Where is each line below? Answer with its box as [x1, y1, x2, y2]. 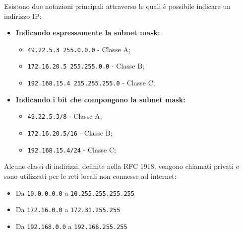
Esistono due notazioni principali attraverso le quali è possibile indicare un [4, 1, 231, 11]
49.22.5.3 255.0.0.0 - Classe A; [27, 44, 130, 54]
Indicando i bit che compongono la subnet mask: [15, 94, 185, 104]
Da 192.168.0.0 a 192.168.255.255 [15, 221, 127, 231]
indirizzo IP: [4, 10, 42, 21]
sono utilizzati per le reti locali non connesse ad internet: [4, 170, 177, 181]
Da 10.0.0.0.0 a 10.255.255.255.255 [15, 187, 134, 198]
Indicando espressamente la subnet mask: [15, 27, 160, 38]
